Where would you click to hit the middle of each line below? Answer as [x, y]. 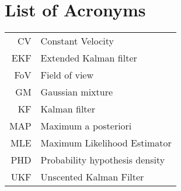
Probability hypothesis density [103, 160]
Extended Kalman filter [89, 58]
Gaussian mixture [77, 92]
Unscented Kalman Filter [92, 177]
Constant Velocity [77, 41]
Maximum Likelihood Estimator [106, 143]
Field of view [67, 75]
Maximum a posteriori [86, 126]
